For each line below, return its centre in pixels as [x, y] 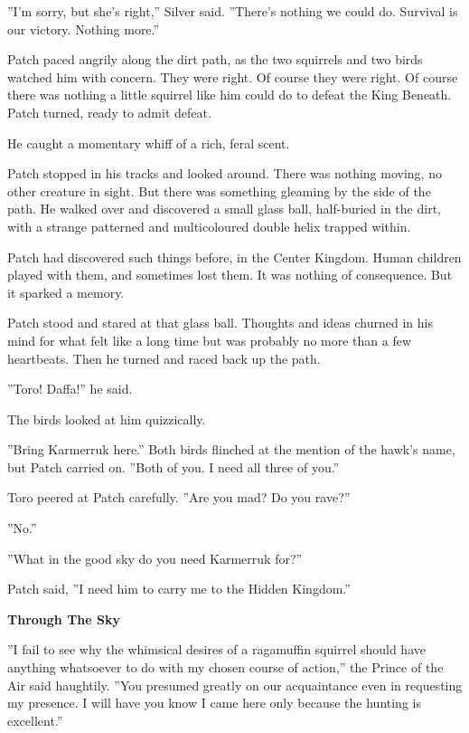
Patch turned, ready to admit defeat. [109, 112]
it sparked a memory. [66, 292]
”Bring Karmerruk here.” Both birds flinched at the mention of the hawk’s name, [231, 449]
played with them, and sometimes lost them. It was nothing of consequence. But [230, 275]
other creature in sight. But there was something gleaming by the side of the [219, 190]
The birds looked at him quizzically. [107, 419]
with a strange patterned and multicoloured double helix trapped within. [209, 226]
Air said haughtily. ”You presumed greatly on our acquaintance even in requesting [235, 685]
